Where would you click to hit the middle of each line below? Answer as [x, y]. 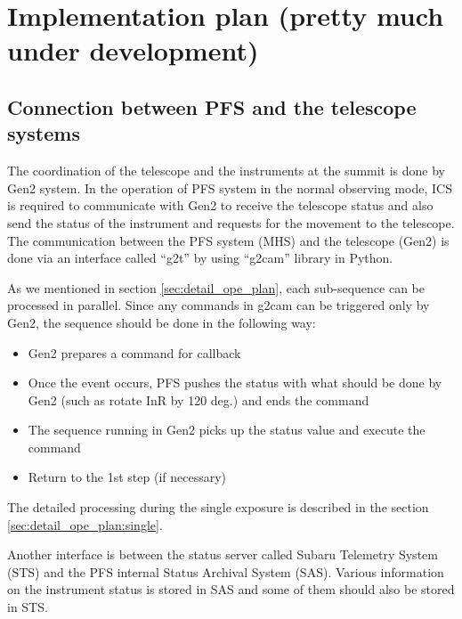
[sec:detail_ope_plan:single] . [85, 524]
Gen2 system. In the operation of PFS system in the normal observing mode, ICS [230, 187]
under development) [133, 50]
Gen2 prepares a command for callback [134, 352]
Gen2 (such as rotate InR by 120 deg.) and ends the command [199, 399]
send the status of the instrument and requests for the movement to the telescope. [231, 222]
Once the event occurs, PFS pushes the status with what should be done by [235, 383]
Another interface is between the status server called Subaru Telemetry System [223, 554]
